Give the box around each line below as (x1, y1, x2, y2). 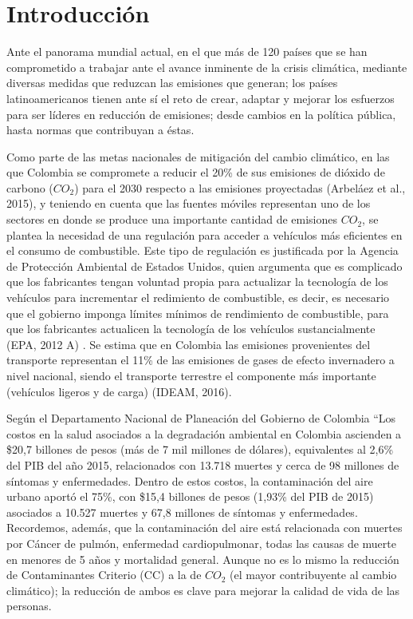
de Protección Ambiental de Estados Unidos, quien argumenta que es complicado (6, 257, 403, 274)
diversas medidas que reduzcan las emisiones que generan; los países (6, 74, 338, 91)
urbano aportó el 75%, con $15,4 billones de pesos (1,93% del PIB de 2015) (6, 488, 374, 505)
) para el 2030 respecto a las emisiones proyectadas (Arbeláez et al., (74, 179, 406, 196)
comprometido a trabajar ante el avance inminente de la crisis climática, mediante (6, 58, 407, 75)
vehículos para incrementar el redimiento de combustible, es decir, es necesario (6, 289, 390, 306)
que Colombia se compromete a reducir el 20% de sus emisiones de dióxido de (6, 164, 385, 181)
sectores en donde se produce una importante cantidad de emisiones (6, 211, 338, 228)
